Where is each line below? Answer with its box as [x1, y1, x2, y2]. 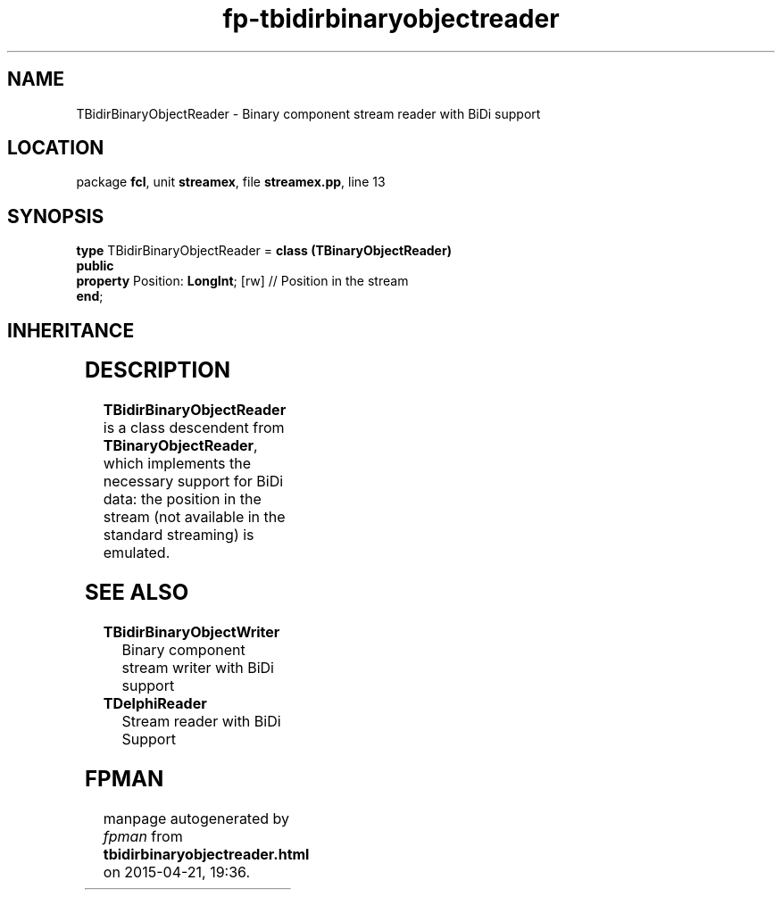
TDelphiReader [103, 694, 207, 712]
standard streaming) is [103, 526, 254, 544]
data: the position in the [103, 490, 262, 509]
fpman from [103, 826, 183, 845]
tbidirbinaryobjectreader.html [103, 844, 310, 863]
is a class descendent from [103, 419, 285, 437]
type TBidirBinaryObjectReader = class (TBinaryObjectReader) [76, 243, 452, 259]
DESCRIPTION [85, 357, 231, 384]
